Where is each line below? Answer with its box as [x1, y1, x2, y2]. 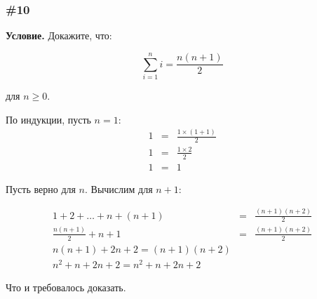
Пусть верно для [6, 181, 76, 196]
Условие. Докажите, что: [6, 28, 112, 43]
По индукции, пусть [6, 112, 91, 126]
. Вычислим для [85, 181, 153, 196]
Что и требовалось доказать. [6, 279, 126, 294]
